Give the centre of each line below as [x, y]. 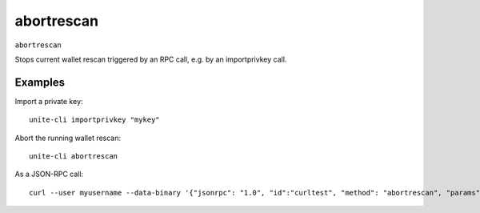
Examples [40, 82]
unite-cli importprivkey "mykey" [94, 120]
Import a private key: [49, 101]
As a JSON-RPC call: [49, 174]
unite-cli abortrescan [74, 157]
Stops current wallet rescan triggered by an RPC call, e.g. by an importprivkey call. [151, 59]
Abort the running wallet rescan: [68, 138]
